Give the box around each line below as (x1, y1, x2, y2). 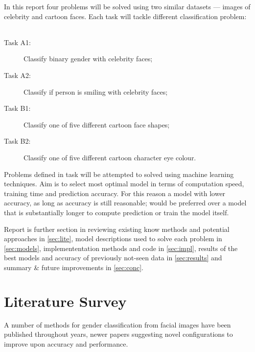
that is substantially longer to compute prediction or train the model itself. (4, 207, 229, 217)
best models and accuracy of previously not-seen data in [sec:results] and (4, 252, 222, 263)
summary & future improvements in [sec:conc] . (4, 262, 144, 272)
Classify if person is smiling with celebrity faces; (23, 86, 168, 97)
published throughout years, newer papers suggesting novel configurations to (4, 329, 233, 339)
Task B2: (4, 136, 31, 146)
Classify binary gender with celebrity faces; (23, 53, 153, 64)
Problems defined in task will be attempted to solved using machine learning (4, 169, 234, 179)
